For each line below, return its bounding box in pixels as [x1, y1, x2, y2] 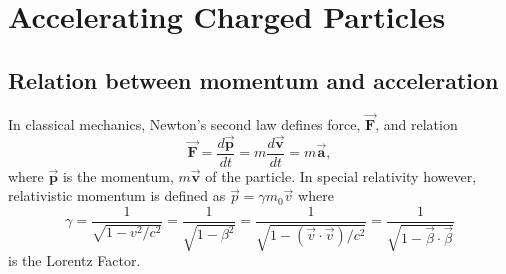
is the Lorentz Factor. [8, 250, 141, 271]
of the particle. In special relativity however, [205, 165, 477, 186]
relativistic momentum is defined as [8, 185, 226, 206]
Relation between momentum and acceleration [8, 64, 499, 95]
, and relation [375, 113, 458, 134]
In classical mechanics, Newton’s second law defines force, [8, 113, 361, 134]
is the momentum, [62, 165, 174, 186]
